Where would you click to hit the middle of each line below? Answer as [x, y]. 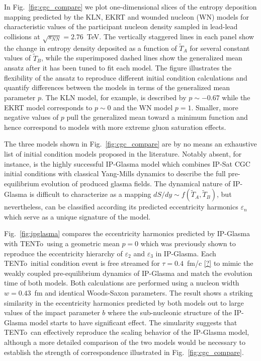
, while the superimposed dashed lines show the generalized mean [142, 58]
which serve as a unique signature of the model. [77, 216]
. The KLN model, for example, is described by [114, 97]
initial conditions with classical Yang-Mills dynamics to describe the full [115, 173]
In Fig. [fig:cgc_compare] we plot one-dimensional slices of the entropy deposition [130, 7]
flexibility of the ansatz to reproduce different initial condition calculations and [126, 77]
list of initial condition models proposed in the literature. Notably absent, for [123, 153]
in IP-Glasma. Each [186, 253]
